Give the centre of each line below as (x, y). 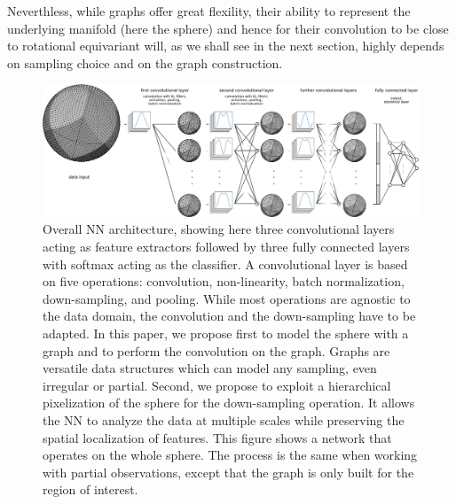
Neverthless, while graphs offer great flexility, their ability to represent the (209, 11)
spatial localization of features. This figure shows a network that (217, 437)
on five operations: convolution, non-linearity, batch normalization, (224, 281)
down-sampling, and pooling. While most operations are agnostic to (227, 298)
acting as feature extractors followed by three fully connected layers (226, 247)
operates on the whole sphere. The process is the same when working (230, 455)
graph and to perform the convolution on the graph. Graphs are (216, 350)
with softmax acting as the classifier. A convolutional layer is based (225, 264)
